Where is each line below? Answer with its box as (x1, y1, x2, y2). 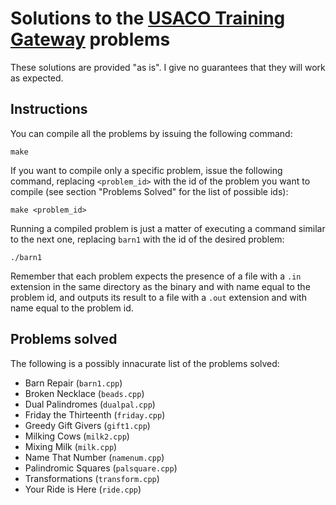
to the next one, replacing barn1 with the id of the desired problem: (10, 233, 285, 245)
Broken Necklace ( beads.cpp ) (24, 387, 145, 399)
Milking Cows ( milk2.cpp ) (24, 430, 130, 442)
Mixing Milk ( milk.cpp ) (24, 440, 118, 452)
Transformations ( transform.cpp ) (24, 472, 160, 484)
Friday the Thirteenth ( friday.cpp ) (24, 408, 166, 421)
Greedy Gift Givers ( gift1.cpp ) (24, 419, 151, 431)
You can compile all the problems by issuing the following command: (10, 127, 293, 139)
